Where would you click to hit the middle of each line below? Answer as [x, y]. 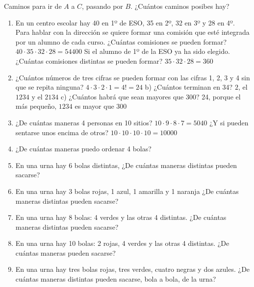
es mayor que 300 [101, 106]
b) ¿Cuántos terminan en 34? [189, 87]
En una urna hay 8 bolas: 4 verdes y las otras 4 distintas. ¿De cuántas [121, 217]
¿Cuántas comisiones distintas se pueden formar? [89, 60]
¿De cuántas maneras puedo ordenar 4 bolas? [83, 149]
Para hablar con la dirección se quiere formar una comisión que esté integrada [132, 32]
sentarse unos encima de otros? [62, 132]
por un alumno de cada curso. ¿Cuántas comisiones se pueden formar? [121, 41]
